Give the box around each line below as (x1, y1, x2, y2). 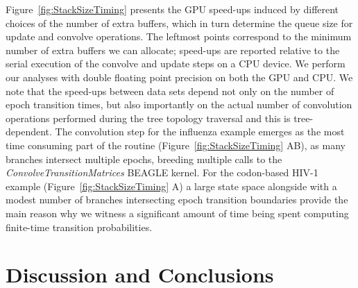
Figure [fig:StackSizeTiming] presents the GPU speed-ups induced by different (6, 2, 339, 16)
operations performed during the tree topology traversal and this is (6, 110, 291, 125)
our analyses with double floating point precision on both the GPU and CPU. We (6, 69, 353, 84)
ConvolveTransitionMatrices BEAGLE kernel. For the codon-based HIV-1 (6, 165, 318, 180)
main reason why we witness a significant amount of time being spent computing (6, 205, 349, 220)
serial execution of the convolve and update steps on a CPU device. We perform (6, 56, 346, 71)
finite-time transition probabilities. (6, 219, 153, 234)
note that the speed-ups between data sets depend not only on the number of (6, 83, 334, 98)
